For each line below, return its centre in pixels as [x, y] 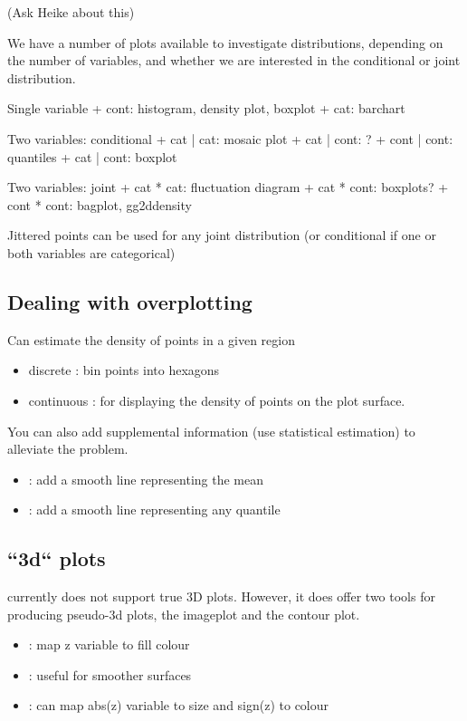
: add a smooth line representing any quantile [154, 510]
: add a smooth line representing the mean [146, 479]
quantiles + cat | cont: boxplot [92, 156]
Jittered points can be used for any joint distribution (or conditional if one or [222, 235]
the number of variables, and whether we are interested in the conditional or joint [234, 60]
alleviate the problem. [68, 449]
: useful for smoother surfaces [110, 674]
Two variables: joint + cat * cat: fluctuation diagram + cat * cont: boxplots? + [228, 187]
